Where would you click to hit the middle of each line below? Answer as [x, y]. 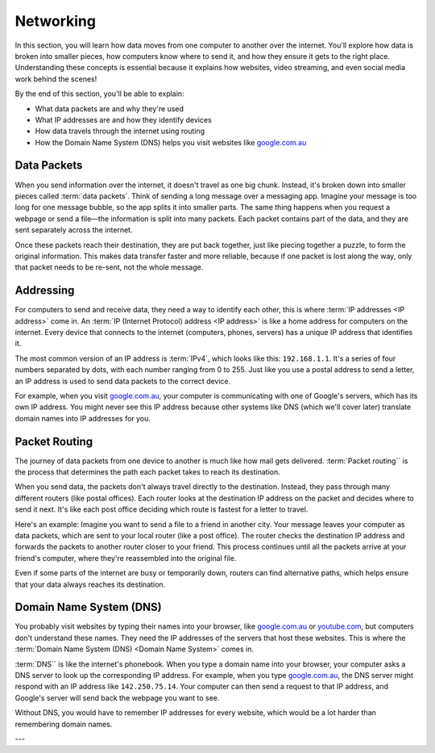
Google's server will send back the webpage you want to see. [117, 697]
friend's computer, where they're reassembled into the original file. [126, 558]
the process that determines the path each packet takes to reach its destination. [148, 472]
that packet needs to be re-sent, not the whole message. [109, 267]
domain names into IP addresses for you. [83, 418]
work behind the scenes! [56, 79]
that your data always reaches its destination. [90, 584]
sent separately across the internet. [74, 230]
